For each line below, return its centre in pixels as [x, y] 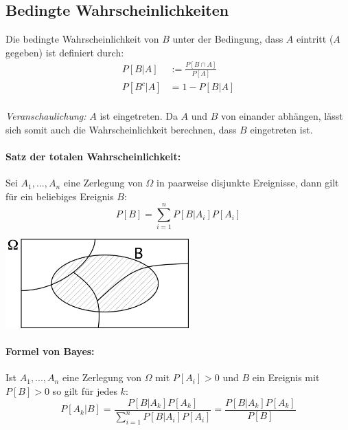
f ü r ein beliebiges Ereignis [60, 196]
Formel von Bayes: [50, 351]
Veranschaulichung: [46, 116]
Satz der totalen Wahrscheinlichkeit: [93, 156]
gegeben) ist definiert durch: [65, 52]
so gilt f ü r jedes [85, 391]
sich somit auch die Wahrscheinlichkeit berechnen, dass [121, 129]
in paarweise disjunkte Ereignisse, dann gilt [248, 183]
